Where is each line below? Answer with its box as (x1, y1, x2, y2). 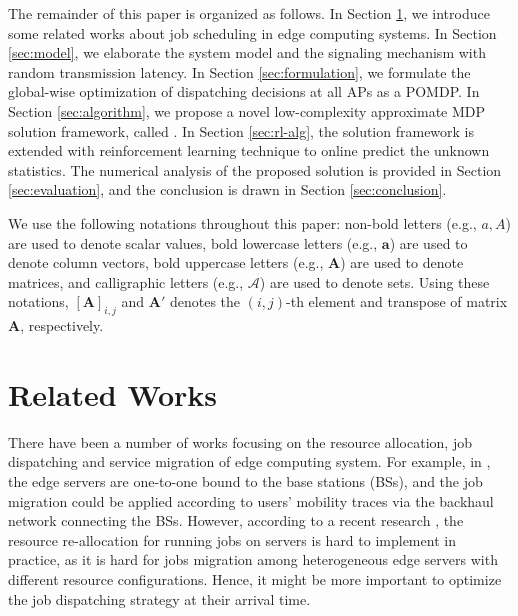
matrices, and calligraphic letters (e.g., (8, 271, 244, 292)
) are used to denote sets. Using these (259, 271, 490, 292)
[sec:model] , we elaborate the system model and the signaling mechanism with (8, 42, 486, 63)
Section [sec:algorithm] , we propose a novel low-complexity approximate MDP (8, 100, 486, 121)
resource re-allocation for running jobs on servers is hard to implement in (8, 529, 456, 550)
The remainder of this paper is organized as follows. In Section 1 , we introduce (8, 3, 490, 23)
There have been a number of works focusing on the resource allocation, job (8, 431, 472, 452)
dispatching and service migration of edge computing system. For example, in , (8, 451, 491, 472)
